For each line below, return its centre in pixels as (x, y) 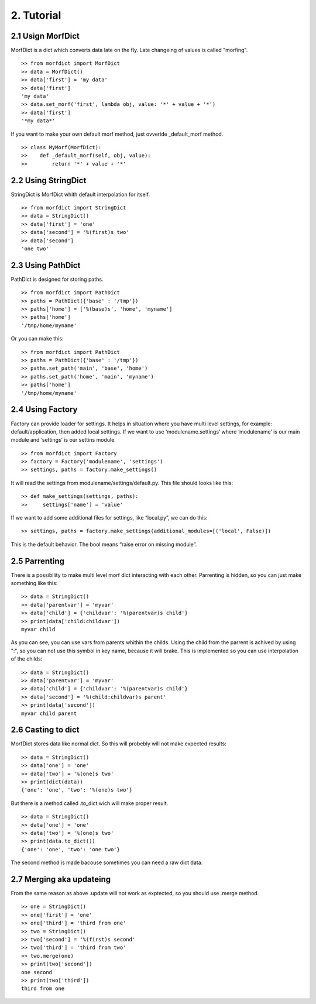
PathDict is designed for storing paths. (57, 279)
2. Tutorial (36, 15)
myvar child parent (49, 713)
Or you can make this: (37, 339)
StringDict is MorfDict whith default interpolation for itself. (80, 194)
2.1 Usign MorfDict (45, 36)
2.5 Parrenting (37, 561)
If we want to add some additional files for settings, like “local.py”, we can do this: (109, 518)
